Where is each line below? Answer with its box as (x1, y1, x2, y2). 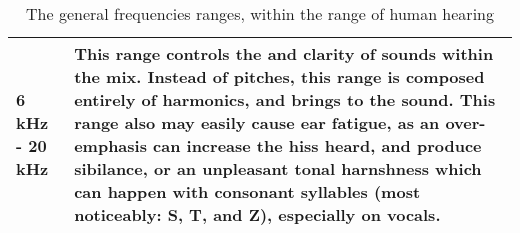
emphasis (74, 134, 147, 157)
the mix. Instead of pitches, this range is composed (74, 65, 485, 88)
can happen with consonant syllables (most (74, 180, 421, 203)
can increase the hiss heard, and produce (153, 134, 482, 157)
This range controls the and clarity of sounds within (74, 42, 494, 65)
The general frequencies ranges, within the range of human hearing (26, 2, 494, 25)
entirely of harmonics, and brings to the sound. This (74, 88, 496, 111)
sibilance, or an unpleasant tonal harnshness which (74, 157, 482, 180)
